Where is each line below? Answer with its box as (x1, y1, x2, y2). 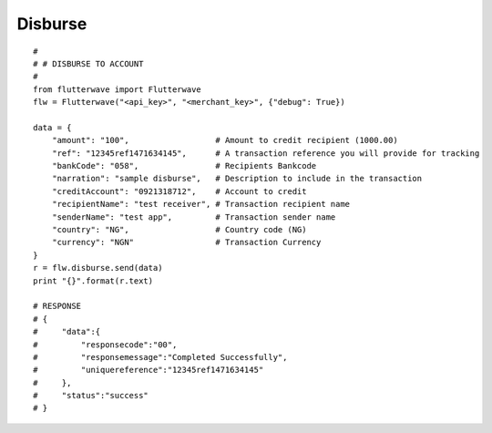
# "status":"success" (33, 390, 149, 401)
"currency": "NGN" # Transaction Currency (51, 237, 322, 248)
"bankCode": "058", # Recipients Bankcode (51, 160, 317, 171)
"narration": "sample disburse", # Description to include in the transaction (51, 173, 423, 184)
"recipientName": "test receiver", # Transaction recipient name (51, 199, 351, 210)
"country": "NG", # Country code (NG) (51, 224, 307, 235)
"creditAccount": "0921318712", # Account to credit (51, 186, 307, 196)
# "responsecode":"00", (33, 339, 178, 350)
